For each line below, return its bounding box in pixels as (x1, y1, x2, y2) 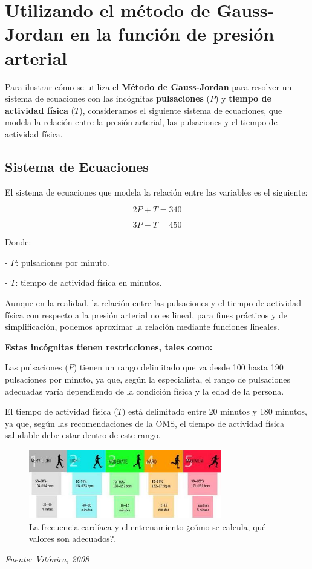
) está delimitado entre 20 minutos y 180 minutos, (122, 405, 307, 418)
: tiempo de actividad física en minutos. (15, 276, 162, 289)
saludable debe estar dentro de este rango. (5, 429, 161, 441)
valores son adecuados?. (29, 532, 117, 545)
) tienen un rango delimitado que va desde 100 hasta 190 (73, 361, 284, 373)
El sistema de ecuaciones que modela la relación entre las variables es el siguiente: (5, 185, 308, 198)
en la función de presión (70, 21, 275, 46)
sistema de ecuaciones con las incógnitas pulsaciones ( (5, 92, 210, 105)
